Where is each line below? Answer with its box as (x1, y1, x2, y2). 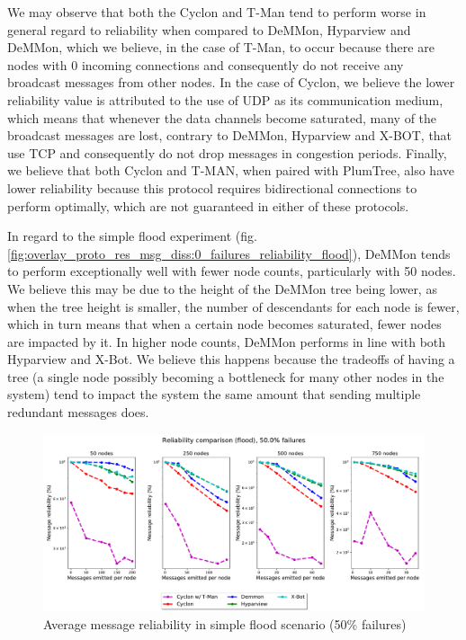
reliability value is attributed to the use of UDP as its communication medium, (7, 90, 444, 109)
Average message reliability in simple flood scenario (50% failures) (43, 614, 407, 633)
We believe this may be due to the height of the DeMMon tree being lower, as (7, 279, 437, 298)
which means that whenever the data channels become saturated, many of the (7, 108, 437, 127)
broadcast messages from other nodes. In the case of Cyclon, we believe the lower (7, 73, 455, 92)
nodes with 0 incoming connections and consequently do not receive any (7, 55, 404, 74)
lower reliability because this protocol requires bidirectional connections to (7, 178, 417, 197)
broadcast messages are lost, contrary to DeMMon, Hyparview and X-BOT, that (7, 126, 453, 145)
